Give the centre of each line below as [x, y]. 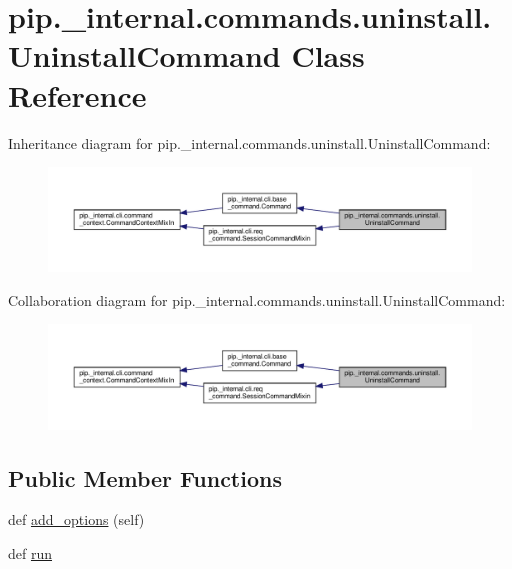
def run [30, 553]
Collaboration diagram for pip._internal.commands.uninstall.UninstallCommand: [257, 299]
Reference [77, 94]
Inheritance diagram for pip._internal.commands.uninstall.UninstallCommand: [249, 142]
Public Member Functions [145, 477]
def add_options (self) [76, 519]
